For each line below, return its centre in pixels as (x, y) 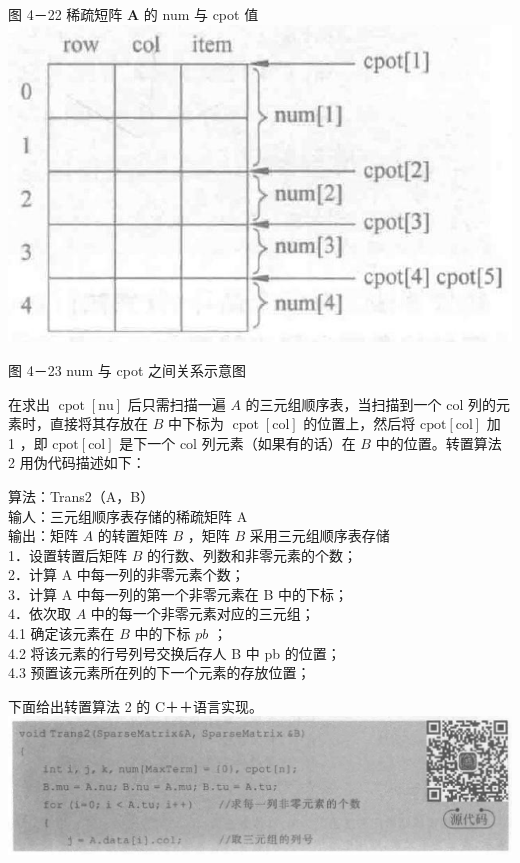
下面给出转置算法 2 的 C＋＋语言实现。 (136, 705)
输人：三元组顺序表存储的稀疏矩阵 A (128, 515)
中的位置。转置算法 (438, 442)
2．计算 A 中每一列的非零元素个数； (126, 574)
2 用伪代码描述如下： (77, 462)
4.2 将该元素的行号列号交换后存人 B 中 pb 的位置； (174, 652)
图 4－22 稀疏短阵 (65, 14)
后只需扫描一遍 (176, 403)
